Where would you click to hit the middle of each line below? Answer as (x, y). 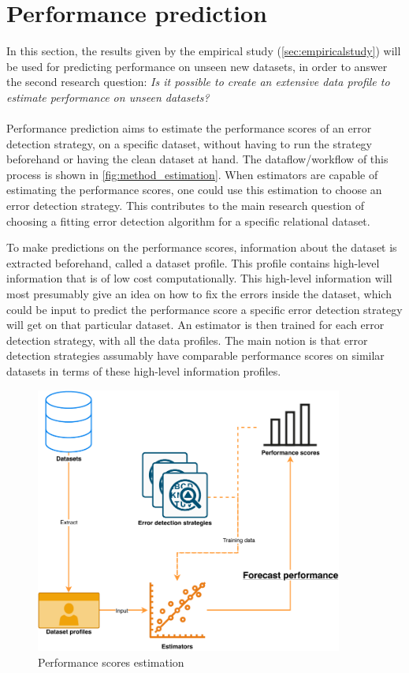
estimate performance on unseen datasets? (108, 97)
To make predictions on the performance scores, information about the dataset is (202, 247)
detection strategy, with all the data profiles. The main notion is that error (187, 340)
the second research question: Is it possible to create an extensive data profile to (198, 82)
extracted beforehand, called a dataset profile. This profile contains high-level (193, 262)
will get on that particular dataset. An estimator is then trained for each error (195, 325)
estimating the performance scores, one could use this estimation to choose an (194, 190)
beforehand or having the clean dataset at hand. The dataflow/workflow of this (197, 159)
